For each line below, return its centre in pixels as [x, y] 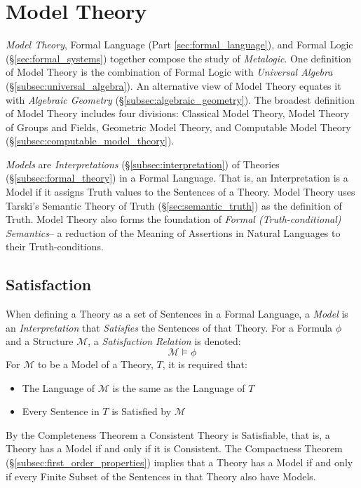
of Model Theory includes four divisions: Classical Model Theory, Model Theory [178, 113]
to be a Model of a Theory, [95, 364]
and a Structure [40, 341]
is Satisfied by [142, 411]
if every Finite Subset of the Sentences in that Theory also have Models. [161, 476]
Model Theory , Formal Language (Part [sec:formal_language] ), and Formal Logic [179, 45]
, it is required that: [205, 364]
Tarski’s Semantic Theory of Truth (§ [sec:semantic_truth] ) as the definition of [174, 205]
